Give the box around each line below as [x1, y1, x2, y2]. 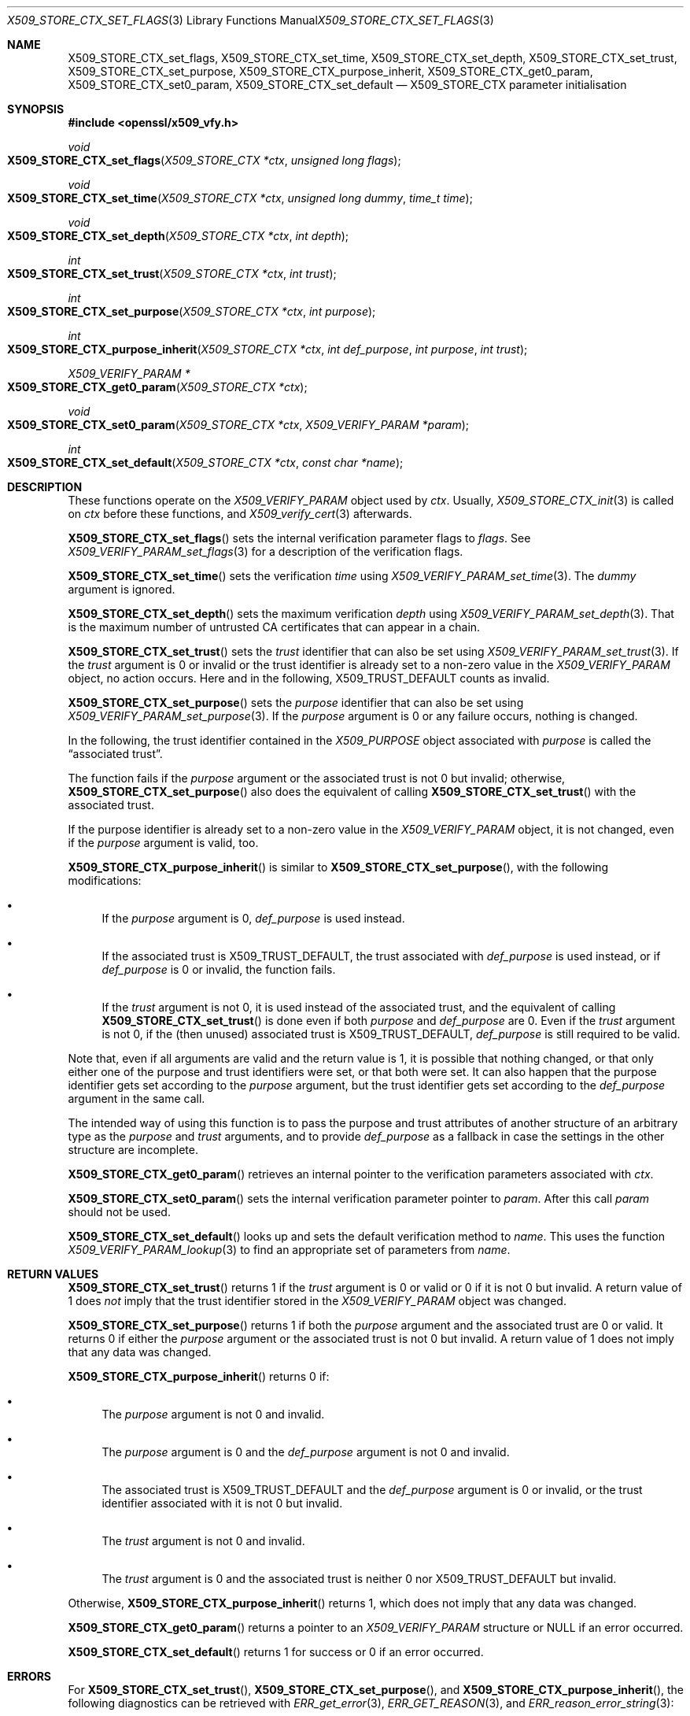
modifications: [68, 874, 142, 887]
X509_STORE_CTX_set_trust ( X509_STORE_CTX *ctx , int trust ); [7, 267, 337, 280]
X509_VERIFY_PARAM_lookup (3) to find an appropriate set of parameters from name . [68, 1243, 511, 1256]
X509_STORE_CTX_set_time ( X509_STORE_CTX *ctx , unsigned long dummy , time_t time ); [7, 191, 473, 205]
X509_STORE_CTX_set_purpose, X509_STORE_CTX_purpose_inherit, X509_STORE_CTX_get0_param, [68, 65, 593, 78]
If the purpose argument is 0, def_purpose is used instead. [101, 912, 405, 925]
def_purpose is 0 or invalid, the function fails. [101, 963, 336, 976]
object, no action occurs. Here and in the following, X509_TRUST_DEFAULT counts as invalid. [68, 671, 550, 685]
